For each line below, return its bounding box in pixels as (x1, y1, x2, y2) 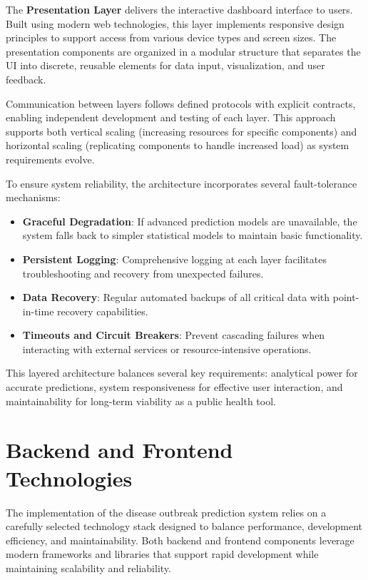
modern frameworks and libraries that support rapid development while (6, 546, 319, 561)
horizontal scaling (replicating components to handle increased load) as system (6, 138, 349, 153)
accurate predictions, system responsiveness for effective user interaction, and (6, 380, 343, 395)
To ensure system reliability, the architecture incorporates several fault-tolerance (6, 175, 357, 190)
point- (332, 290, 359, 305)
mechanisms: (6, 190, 61, 205)
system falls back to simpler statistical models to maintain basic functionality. (22, 228, 363, 243)
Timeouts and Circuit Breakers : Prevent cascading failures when (22, 327, 325, 342)
